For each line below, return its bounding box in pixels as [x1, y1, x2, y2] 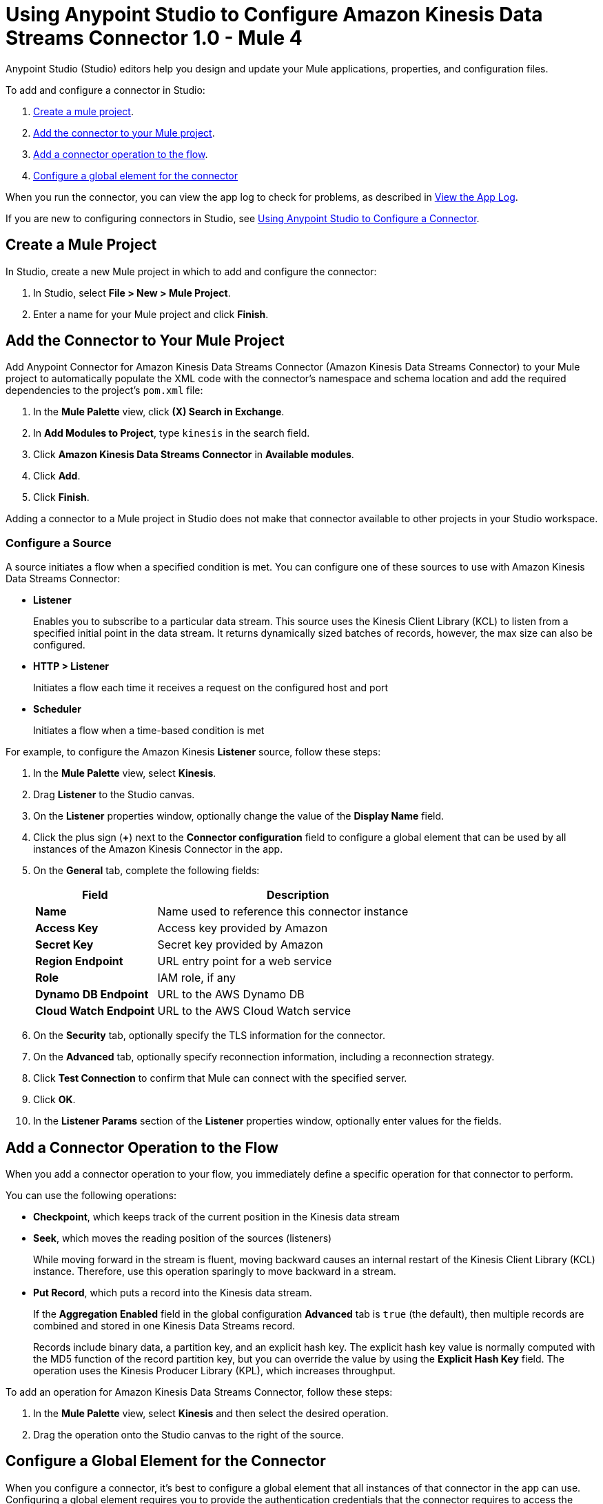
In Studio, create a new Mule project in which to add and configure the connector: [6, 265, 377, 277]
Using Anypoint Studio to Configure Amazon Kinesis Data [6, 3, 543, 26]
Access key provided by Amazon [157, 921, 328, 936]
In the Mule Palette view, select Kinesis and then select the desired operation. [33, 1407, 389, 1420]
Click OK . [33, 1094, 76, 1106]
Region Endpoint [35, 954, 123, 969]
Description [266, 888, 329, 902]
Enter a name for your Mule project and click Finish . [33, 308, 269, 320]
